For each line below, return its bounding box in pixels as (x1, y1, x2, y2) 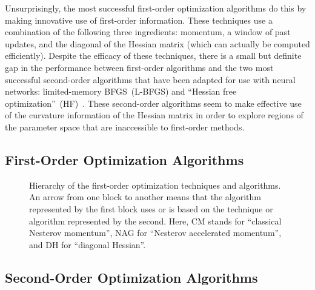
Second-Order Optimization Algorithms (5, 268, 258, 286)
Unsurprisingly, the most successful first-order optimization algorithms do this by (5, 2, 307, 14)
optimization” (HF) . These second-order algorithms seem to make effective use (5, 96, 302, 109)
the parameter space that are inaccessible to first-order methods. (5, 120, 245, 133)
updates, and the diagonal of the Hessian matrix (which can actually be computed (5, 37, 310, 50)
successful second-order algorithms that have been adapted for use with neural (5, 73, 296, 86)
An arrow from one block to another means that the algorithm (29, 191, 261, 203)
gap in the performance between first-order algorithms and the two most (5, 61, 274, 73)
